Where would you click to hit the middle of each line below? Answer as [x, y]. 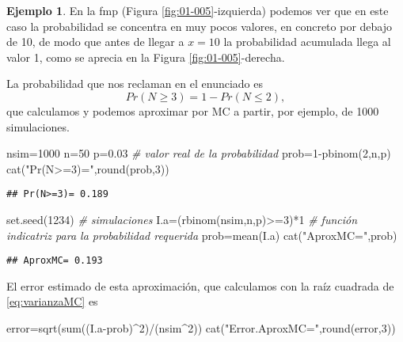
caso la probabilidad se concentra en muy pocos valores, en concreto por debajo [199, 26]
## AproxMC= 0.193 [55, 261]
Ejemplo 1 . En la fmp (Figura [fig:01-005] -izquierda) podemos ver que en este [198, 10]
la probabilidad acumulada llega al [307, 42]
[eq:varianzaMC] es [52, 301]
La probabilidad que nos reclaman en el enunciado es [135, 84]
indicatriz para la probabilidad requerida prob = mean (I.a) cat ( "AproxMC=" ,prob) [202, 235]
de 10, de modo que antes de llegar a [95, 42]
